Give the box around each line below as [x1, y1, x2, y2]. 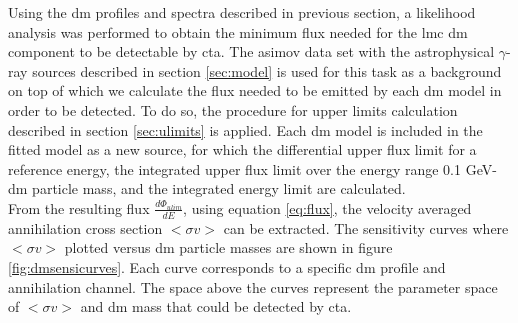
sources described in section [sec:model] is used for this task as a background [32, 60, 502, 81]
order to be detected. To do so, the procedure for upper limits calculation [8, 99, 458, 120]
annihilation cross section [8, 217, 163, 238]
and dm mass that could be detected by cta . [80, 296, 352, 317]
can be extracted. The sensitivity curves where [223, 217, 509, 238]
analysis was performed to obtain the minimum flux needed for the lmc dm [8, 21, 468, 42]
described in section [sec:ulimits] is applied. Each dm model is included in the [8, 119, 483, 140]
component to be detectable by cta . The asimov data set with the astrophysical [8, 41, 495, 62]
